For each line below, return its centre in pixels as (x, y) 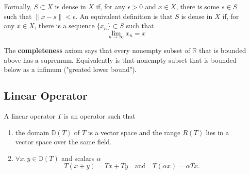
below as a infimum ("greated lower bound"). (70, 69)
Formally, (18, 6)
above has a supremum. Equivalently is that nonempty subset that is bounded (120, 60)
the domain (32, 132)
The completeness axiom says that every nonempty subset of (97, 50)
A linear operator (30, 115)
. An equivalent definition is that (124, 16)
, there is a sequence (65, 26)
